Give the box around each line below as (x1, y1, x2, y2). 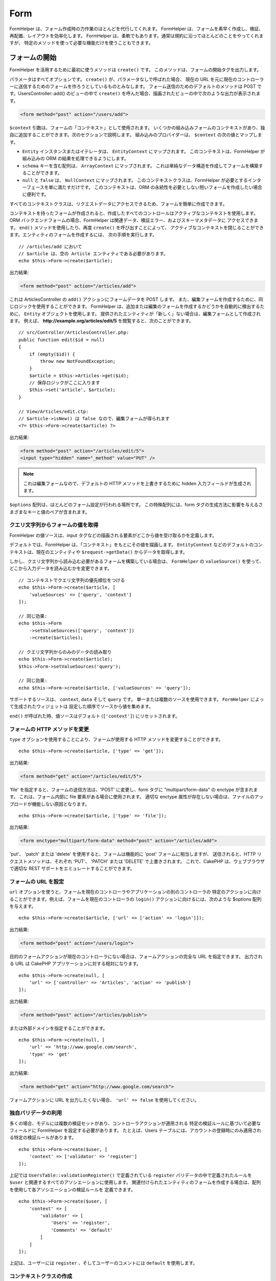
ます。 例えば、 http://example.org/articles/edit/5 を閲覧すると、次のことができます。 (9, 318, 194, 324)
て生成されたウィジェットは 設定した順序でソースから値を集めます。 (9, 704, 153, 710)
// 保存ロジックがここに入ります (29, 380, 101, 386)
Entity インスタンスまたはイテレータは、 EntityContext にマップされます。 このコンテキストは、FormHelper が (22, 148, 265, 154)
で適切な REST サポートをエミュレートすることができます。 (9, 865, 135, 872)
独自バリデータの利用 (9, 1109, 62, 1117)
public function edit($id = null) (18, 337, 105, 343)
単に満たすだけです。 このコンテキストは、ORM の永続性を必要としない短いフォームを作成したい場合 (49, 184, 263, 190)
